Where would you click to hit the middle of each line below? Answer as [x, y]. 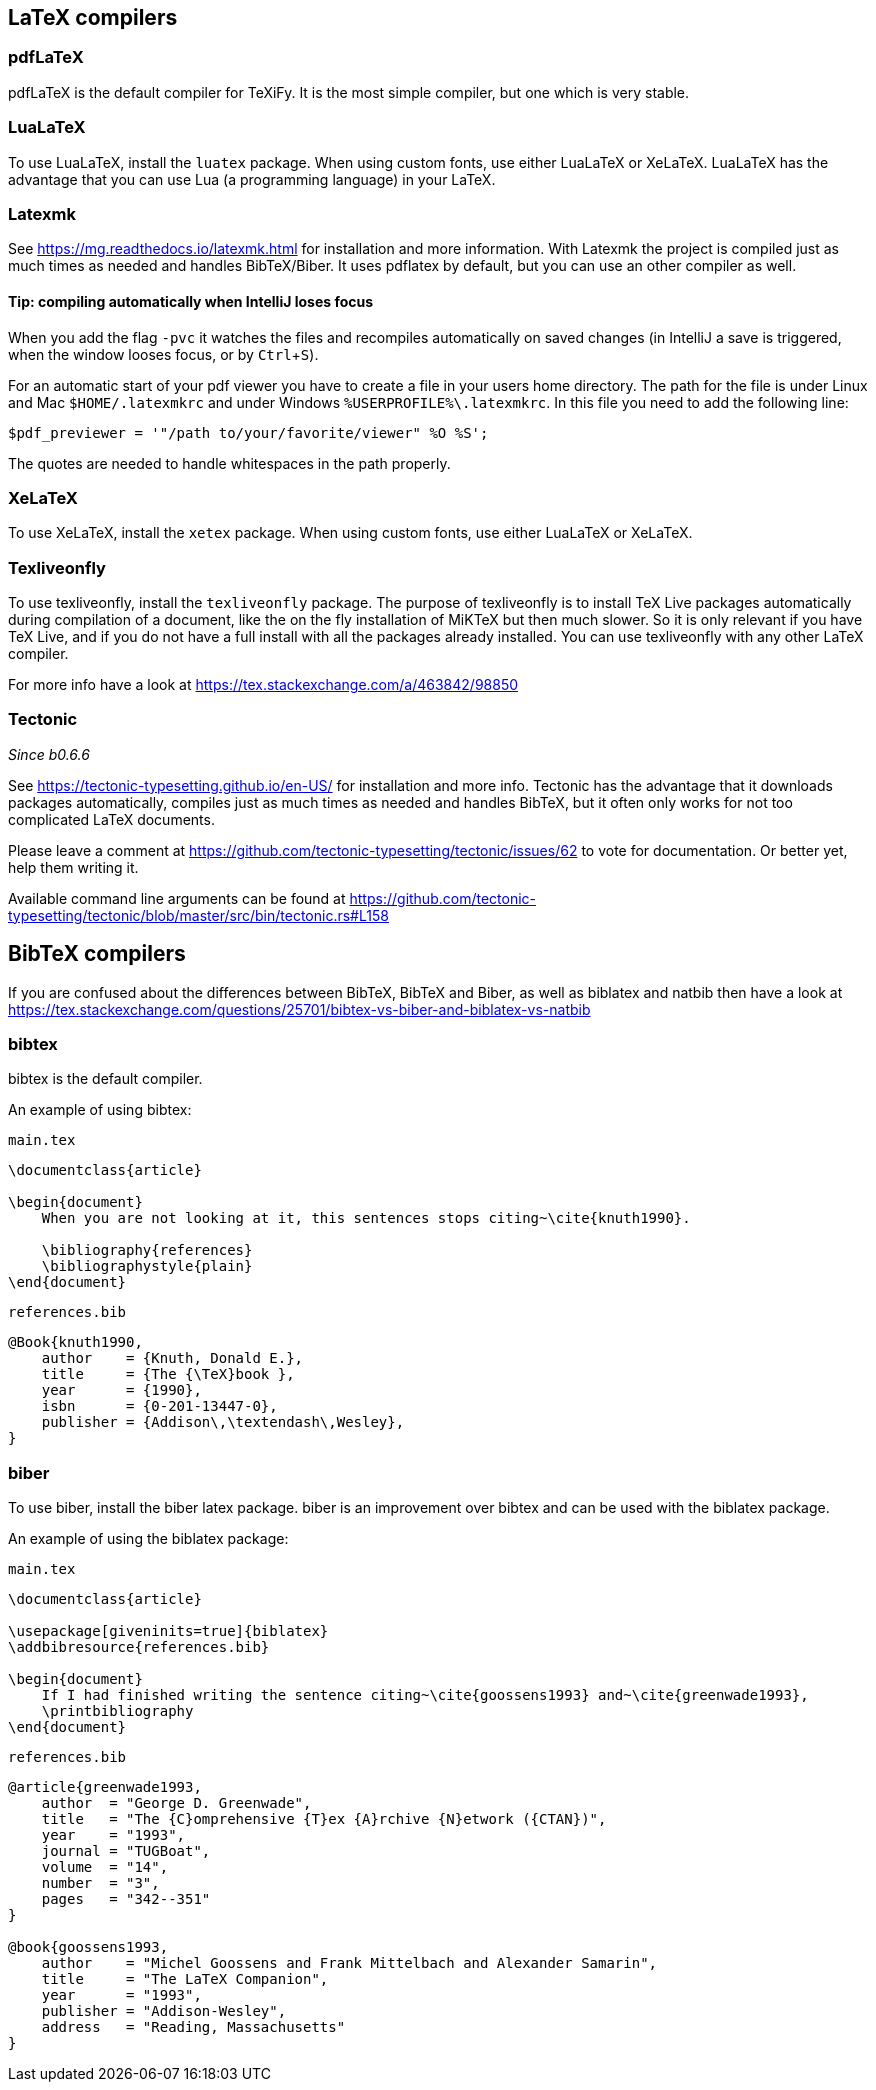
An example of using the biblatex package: [148, 1539]
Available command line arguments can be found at [177, 898]
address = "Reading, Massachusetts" [193, 2027]
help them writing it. [73, 867]
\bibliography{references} [147, 1250]
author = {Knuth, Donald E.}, [172, 1358]
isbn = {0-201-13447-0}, [159, 1406]
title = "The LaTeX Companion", [185, 1979]
